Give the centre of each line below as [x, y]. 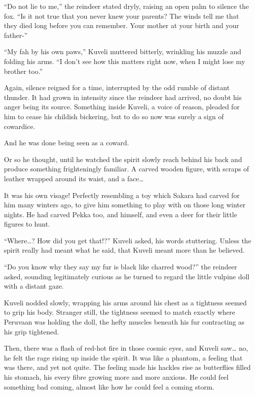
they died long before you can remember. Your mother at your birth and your [122, 25]
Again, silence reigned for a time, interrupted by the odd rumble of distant [117, 87]
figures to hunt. [27, 224]
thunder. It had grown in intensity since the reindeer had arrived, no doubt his [123, 97]
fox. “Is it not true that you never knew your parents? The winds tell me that [122, 16]
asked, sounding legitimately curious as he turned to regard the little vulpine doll [127, 276]
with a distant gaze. [34, 286]
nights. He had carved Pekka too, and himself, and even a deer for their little [121, 214]
